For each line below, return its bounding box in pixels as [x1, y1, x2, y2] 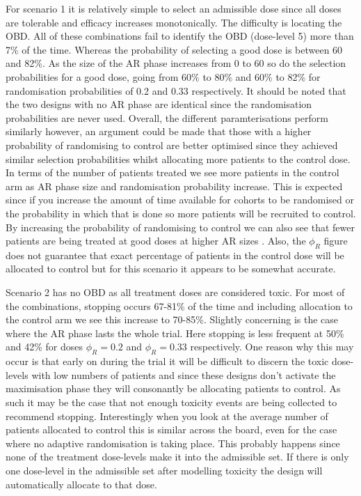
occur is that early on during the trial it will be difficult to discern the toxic [6, 354, 329, 369]
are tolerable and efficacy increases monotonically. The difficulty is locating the [6, 15, 342, 29]
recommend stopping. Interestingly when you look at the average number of [6, 408, 328, 423]
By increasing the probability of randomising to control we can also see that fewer [6, 219, 355, 234]
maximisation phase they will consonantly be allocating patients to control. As [6, 381, 341, 396]
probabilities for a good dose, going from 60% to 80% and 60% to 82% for [6, 69, 321, 84]
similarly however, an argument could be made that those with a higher [6, 124, 312, 139]
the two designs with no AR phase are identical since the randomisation [6, 97, 312, 111]
